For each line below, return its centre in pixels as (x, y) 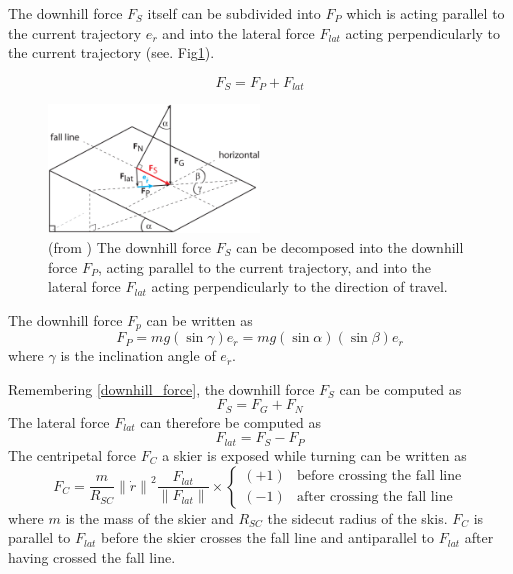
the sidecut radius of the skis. (357, 517)
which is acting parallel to (425, 13)
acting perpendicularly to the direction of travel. (299, 286)
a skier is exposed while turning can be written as (314, 454)
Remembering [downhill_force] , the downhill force (161, 388)
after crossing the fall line (374, 497)
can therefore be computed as (230, 421)
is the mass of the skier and (149, 517)
